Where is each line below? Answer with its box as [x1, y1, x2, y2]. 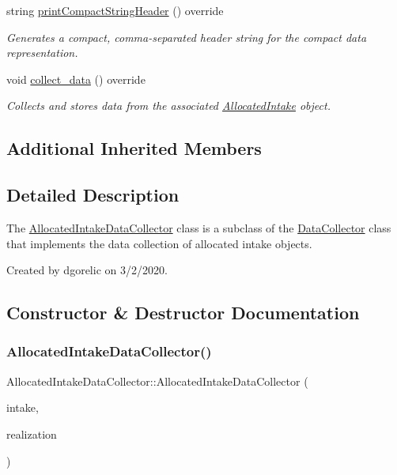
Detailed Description [6, 183, 180, 207]
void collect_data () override [6, 70, 146, 87]
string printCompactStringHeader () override [6, 2, 224, 18]
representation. [6, 44, 78, 61]
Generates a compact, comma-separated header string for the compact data [6, 28, 367, 45]
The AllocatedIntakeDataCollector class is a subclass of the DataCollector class [6, 219, 391, 236]
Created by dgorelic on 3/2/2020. [6, 262, 168, 278]
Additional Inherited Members [6, 136, 262, 160]
